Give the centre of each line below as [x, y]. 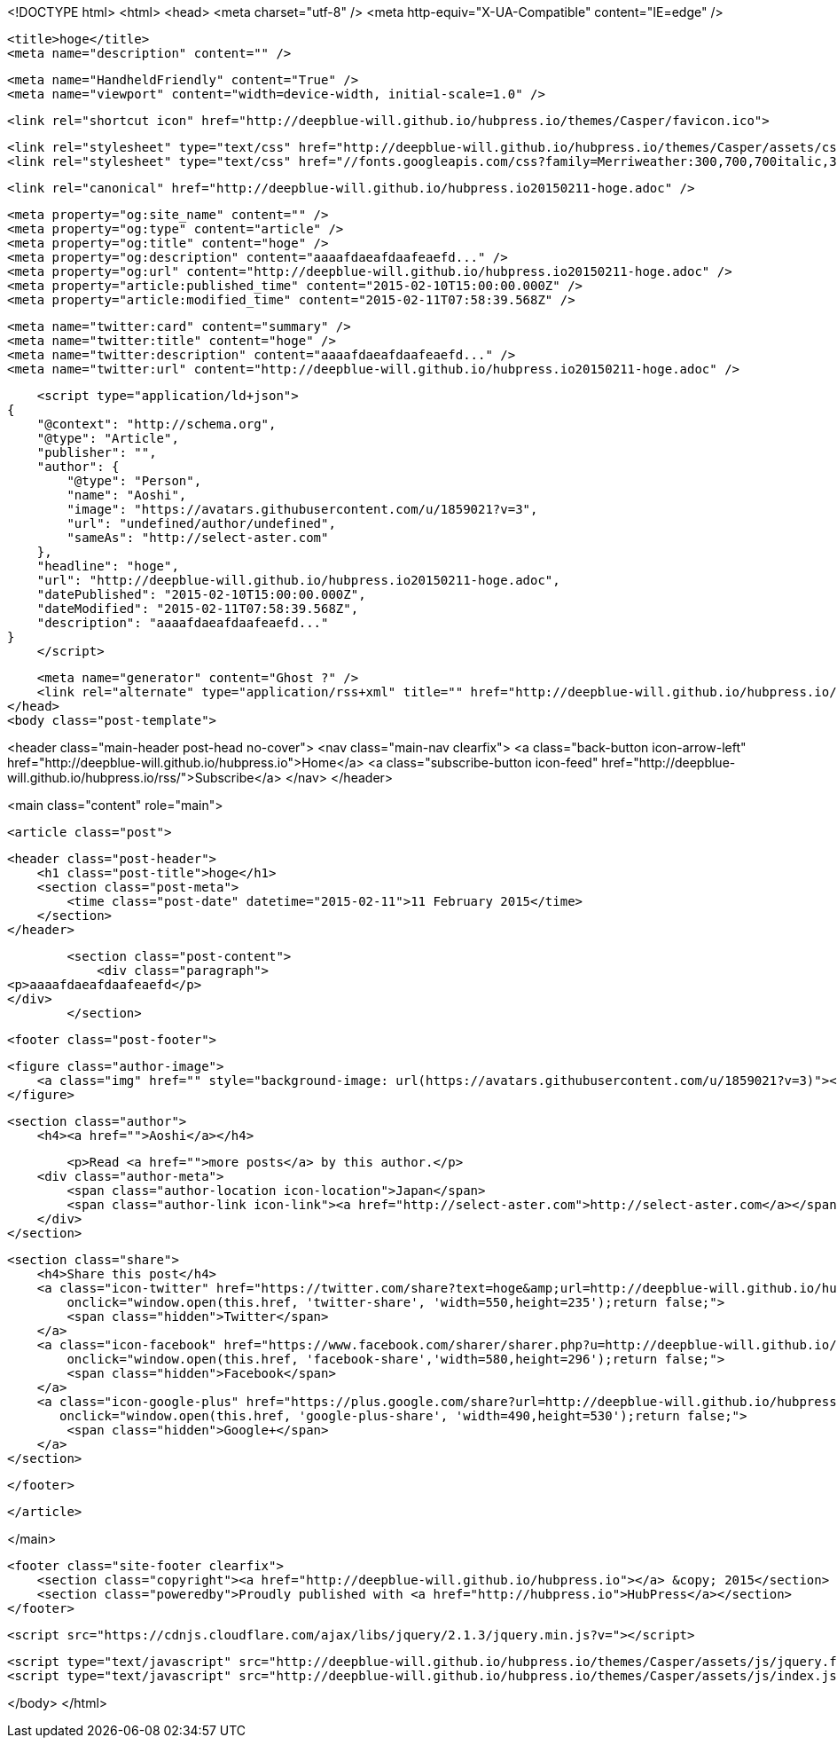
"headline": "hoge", [108, 566]
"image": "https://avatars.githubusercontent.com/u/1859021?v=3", [302, 509]
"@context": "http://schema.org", [156, 424]
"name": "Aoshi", [127, 495]
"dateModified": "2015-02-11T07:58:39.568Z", [198, 609]
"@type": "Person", [134, 481]
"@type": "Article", [108, 438]
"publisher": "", [97, 452]
